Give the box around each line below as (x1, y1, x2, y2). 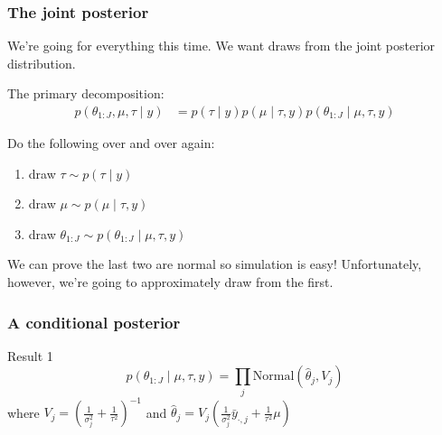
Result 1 (7, 346, 53, 365)
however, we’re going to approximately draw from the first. (7, 273, 334, 291)
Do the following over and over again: (7, 134, 215, 153)
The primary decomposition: (7, 84, 165, 103)
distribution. (7, 53, 76, 72)
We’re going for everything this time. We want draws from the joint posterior (7, 36, 436, 55)
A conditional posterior (7, 310, 181, 333)
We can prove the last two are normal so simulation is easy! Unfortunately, (7, 255, 422, 273)
